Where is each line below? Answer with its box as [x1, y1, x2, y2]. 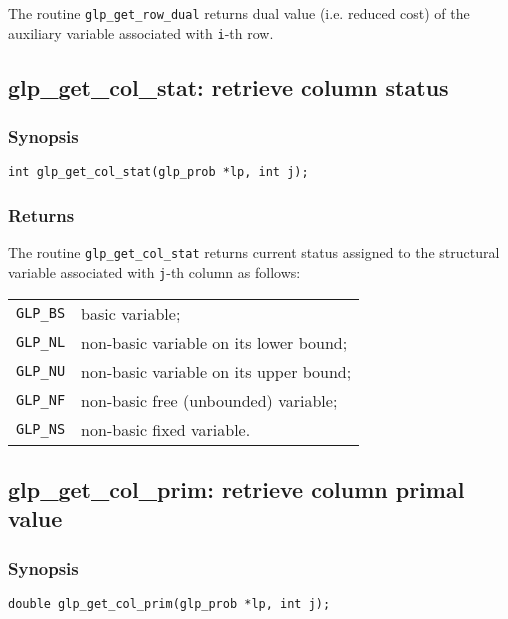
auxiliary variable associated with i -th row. [8, 22, 274, 43]
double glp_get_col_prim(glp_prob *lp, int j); [8, 596, 331, 611]
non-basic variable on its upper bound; [81, 359, 352, 383]
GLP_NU [16, 363, 66, 379]
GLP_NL [16, 334, 66, 350]
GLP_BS [16, 305, 66, 321]
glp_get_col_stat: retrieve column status [8, 71, 449, 102]
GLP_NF [16, 392, 66, 408]
